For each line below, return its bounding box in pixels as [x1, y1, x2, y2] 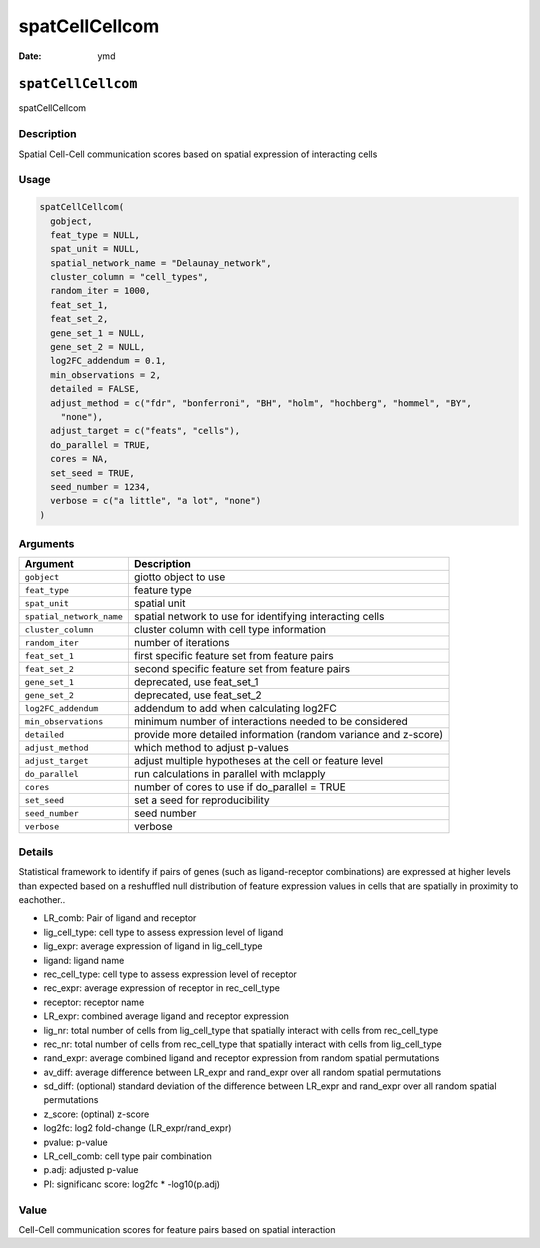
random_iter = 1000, [50, 285, 151, 297]
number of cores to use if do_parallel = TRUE [133, 780, 347, 794]
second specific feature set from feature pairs [133, 662, 351, 676]
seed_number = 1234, [50, 481, 151, 492]
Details [18, 845, 54, 859]
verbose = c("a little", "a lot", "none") [50, 495, 262, 507]
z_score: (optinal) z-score [43, 1108, 150, 1120]
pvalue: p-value [43, 1136, 109, 1148]
